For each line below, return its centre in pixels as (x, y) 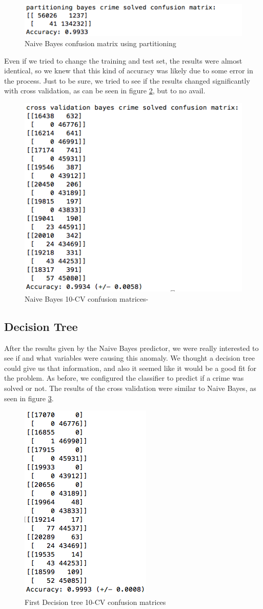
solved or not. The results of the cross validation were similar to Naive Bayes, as (130, 388)
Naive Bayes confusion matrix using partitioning (100, 43)
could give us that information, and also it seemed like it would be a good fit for (130, 368)
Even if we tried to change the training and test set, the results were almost (123, 60)
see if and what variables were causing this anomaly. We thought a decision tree (129, 358)
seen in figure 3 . (29, 398)
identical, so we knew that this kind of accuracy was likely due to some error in (129, 71)
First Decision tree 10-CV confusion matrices (95, 602)
